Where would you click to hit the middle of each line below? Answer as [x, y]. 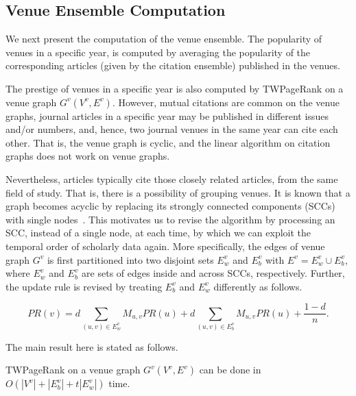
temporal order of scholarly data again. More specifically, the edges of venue [165, 246]
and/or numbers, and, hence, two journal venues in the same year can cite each [172, 129]
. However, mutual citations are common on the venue [226, 102]
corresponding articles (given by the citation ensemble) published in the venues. [173, 65]
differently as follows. [258, 286]
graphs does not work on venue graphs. [88, 156]
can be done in [230, 370]
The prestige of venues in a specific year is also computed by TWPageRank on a [175, 88]
